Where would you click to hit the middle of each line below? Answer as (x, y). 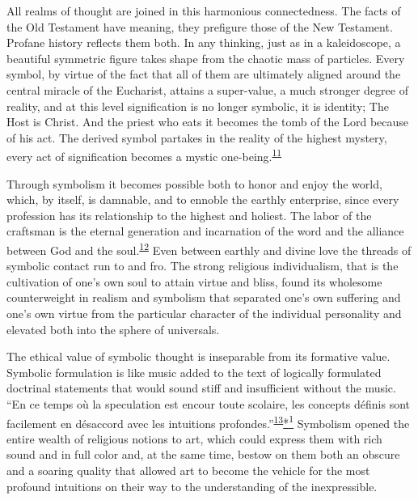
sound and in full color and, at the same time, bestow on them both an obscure (203, 454)
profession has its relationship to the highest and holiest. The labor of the (189, 215)
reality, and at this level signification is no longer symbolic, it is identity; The (198, 106)
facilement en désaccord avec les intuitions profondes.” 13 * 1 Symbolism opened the (208, 422)
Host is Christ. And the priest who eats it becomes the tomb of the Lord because (208, 122)
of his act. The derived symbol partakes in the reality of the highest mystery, (197, 137)
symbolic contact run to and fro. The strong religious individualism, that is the (203, 266)
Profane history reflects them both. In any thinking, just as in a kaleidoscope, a (204, 42)
